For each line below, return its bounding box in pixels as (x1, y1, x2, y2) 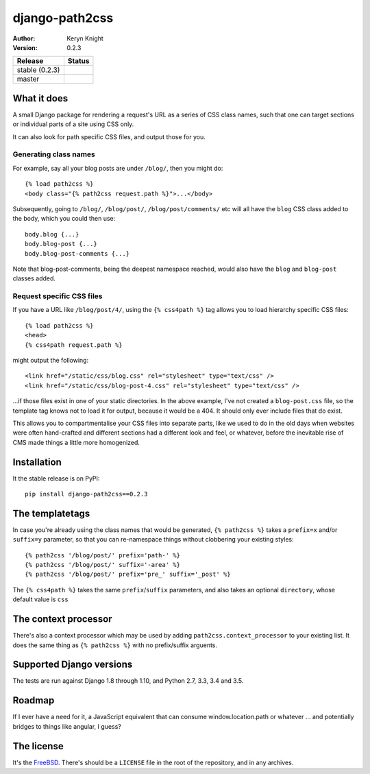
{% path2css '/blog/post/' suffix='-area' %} (25, 561, 181, 569)
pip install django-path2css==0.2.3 (25, 490, 148, 498)
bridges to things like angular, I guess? (12, 722, 121, 730)
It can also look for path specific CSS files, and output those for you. (12, 132, 206, 141)
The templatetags (12, 507, 90, 519)
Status (67, 56, 90, 66)
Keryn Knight (66, 34, 104, 43)
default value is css (12, 595, 69, 603)
